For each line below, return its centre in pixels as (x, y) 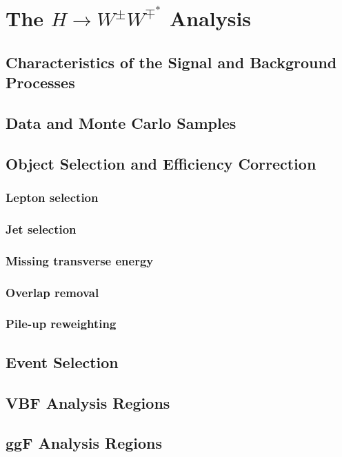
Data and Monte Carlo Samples (121, 122)
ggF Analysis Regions (84, 443)
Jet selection (41, 228)
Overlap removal (52, 292)
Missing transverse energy (80, 260)
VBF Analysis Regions (88, 402)
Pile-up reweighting (61, 324)
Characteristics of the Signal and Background (171, 62)
